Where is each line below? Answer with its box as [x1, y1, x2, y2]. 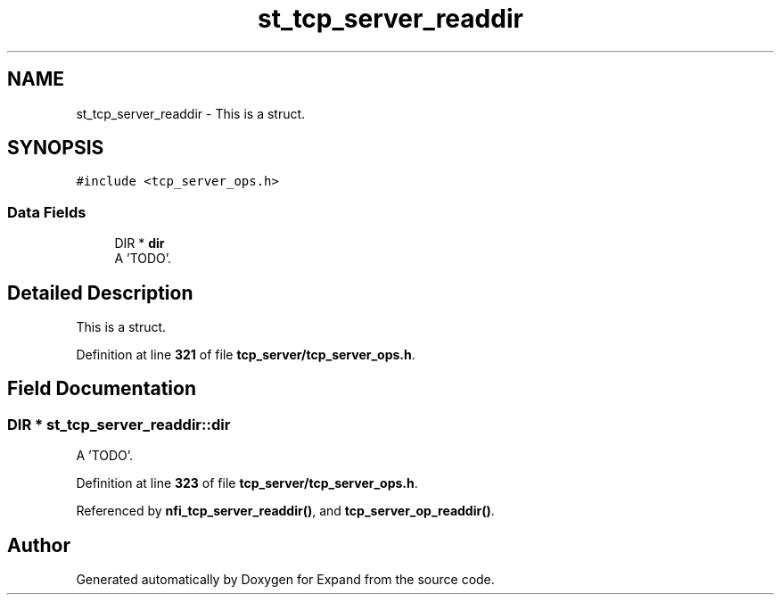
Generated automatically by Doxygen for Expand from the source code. [76, 572, 495, 588]
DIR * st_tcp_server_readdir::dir [7, 415, 231, 433]
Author [7, 533, 70, 557]
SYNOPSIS [7, 136, 104, 160]
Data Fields [7, 202, 86, 221]
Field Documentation [7, 377, 196, 400]
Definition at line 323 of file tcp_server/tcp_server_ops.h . [76, 475, 418, 491]
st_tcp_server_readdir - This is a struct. [76, 105, 306, 121]
